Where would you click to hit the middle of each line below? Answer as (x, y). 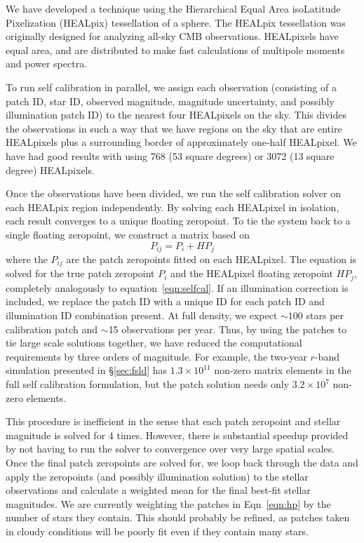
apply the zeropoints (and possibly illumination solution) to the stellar (157, 476)
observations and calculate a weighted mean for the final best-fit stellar (158, 490)
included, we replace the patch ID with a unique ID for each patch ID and (165, 301)
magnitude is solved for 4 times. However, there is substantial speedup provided (177, 435)
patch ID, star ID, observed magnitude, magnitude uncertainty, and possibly (170, 101)
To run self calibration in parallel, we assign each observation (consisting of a (171, 87)
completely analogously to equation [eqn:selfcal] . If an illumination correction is (177, 287)
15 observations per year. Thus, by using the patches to (228, 329)
